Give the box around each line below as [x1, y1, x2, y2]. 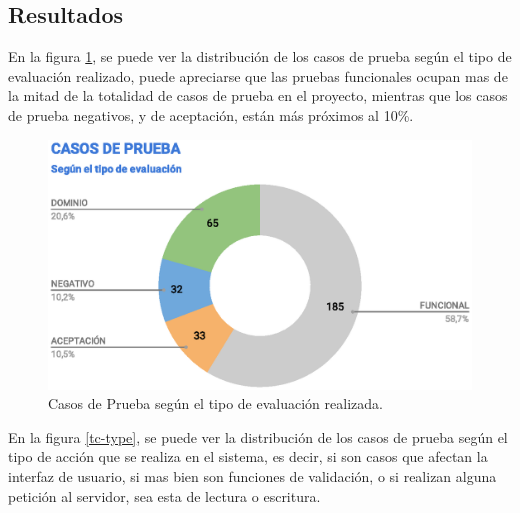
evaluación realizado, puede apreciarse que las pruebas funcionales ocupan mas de [8, 65, 508, 86]
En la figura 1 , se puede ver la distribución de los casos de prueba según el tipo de [8, 46, 512, 67]
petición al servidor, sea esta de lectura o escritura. [8, 485, 321, 506]
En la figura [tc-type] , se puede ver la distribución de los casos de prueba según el [8, 426, 508, 447]
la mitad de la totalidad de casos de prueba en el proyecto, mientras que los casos [8, 85, 508, 106]
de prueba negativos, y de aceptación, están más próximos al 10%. [8, 104, 414, 125]
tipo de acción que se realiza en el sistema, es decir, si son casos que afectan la [8, 446, 488, 467]
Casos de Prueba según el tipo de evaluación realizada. [48, 393, 383, 414]
